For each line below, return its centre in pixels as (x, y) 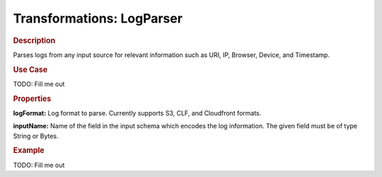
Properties (32, 99)
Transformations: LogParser (98, 18)
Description (34, 40)
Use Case (30, 69)
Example (29, 150)
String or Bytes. (36, 136)
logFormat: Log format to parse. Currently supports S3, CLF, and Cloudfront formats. (137, 113)
